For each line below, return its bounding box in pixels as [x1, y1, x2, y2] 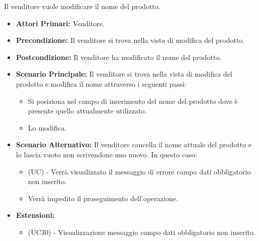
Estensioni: [16, 210, 55, 220]
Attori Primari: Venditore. [16, 18, 105, 28]
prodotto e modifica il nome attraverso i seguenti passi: [16, 78, 186, 89]
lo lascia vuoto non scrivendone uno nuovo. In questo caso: [16, 149, 197, 159]
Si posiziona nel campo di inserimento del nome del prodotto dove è [28, 95, 238, 106]
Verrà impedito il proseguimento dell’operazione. [28, 193, 178, 203]
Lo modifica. [28, 122, 67, 133]
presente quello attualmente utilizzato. [28, 105, 147, 116]
